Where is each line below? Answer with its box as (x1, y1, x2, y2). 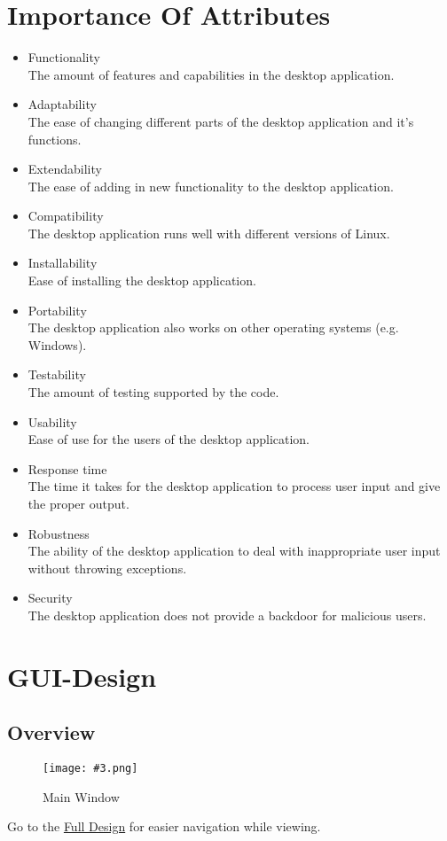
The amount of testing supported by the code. (27, 383, 279, 401)
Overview (7, 719, 96, 746)
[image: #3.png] (43, 762, 138, 775)
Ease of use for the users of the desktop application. (27, 430, 310, 448)
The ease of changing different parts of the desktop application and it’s (27, 112, 414, 130)
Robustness (27, 524, 90, 542)
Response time (27, 459, 107, 478)
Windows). (27, 335, 87, 354)
